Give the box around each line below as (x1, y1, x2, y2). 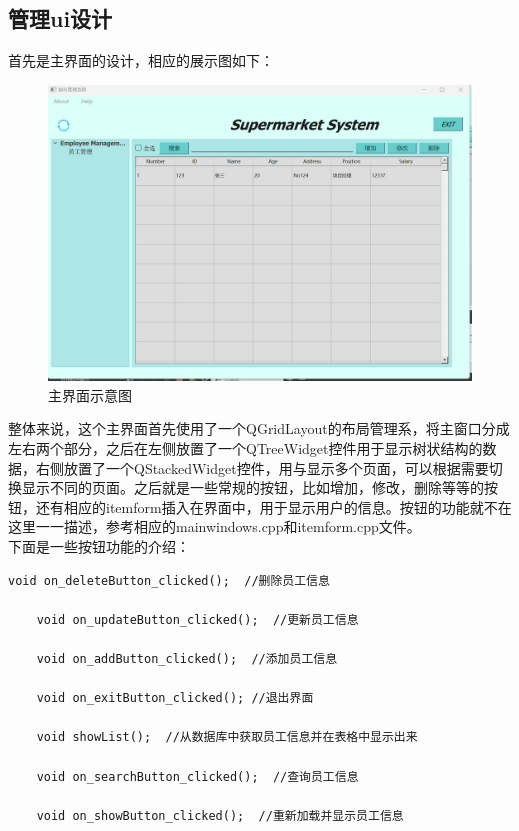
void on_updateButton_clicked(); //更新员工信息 (36, 612, 359, 627)
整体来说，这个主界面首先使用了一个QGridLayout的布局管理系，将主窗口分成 (8, 418, 510, 439)
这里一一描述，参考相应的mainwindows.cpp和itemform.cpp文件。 (8, 516, 421, 537)
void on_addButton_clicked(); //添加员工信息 (36, 651, 338, 666)
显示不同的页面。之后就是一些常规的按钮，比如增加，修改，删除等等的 (21, 477, 484, 498)
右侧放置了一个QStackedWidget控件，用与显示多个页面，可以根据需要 (35, 457, 489, 478)
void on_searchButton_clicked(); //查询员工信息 (36, 769, 359, 784)
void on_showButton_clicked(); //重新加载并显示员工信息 (36, 808, 404, 823)
